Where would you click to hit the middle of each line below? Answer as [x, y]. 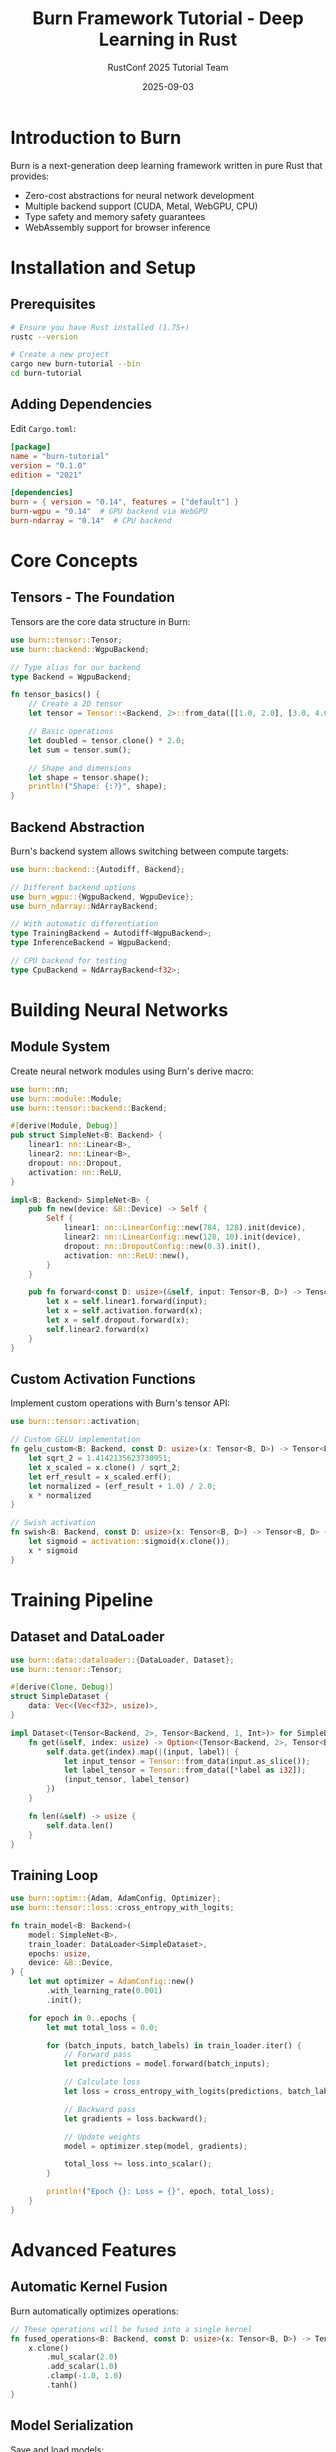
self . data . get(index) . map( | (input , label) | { [143, 1752]
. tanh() [62, 2385]
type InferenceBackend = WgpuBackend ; [91, 943]
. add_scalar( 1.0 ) [82, 2367]
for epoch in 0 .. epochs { [82, 2018]
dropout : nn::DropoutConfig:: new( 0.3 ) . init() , [162, 1246]
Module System [60, 1047]
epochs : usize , [60, 1953]
